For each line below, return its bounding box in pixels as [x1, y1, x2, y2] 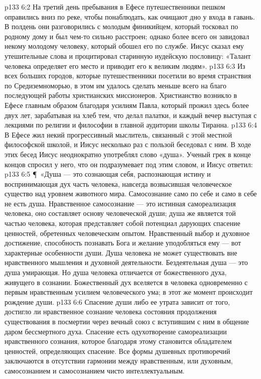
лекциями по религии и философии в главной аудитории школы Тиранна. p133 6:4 [5, 119, 257, 130]
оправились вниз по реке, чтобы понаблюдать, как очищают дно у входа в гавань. [5, 11, 255, 22]
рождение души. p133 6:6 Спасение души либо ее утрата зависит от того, [5, 296, 230, 307]
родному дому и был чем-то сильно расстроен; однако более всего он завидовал [5, 31, 249, 41]
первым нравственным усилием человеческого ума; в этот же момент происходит [5, 287, 253, 297]
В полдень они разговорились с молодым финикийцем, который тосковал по [5, 21, 238, 32]
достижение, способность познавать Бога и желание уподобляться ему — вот [5, 237, 241, 248]
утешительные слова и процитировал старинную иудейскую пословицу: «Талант [5, 50, 251, 61]
